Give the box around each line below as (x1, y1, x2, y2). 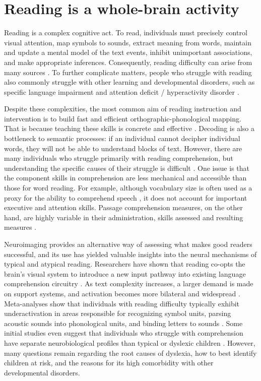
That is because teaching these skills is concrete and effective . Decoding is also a (4, 123, 254, 134)
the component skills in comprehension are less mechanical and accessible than (4, 172, 247, 183)
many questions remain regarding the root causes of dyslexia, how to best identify (4, 347, 257, 358)
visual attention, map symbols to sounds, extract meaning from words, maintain (4, 37, 251, 47)
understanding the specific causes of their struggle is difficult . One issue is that (4, 162, 249, 173)
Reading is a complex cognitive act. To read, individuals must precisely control (4, 27, 247, 38)
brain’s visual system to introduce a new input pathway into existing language (4, 268, 246, 279)
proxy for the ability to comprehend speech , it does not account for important (4, 192, 247, 203)
